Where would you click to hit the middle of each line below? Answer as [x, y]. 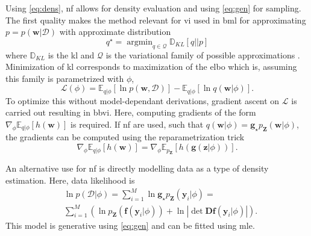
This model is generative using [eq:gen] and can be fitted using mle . [130, 225]
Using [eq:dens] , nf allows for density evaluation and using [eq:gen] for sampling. [153, 8]
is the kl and [71, 54]
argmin [140, 42]
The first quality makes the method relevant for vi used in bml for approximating [156, 20]
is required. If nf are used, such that [137, 124]
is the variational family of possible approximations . [203, 54]
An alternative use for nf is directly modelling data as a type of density [137, 168]
